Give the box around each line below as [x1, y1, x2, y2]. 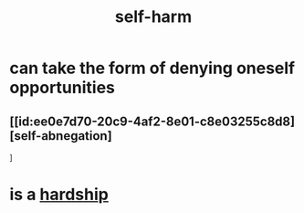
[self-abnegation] [9, 128, 112, 144]
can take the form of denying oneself [9, 58, 296, 79]
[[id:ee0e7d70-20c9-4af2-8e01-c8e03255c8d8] [9, 113, 295, 129]
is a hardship [9, 185, 110, 205]
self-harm [114, 6, 193, 27]
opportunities [9, 78, 116, 98]
